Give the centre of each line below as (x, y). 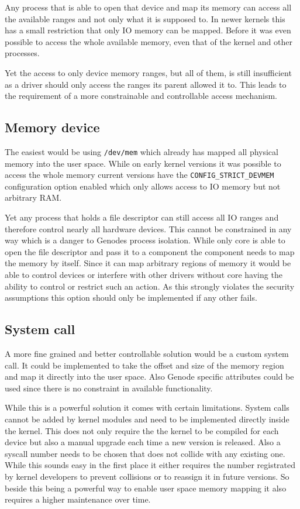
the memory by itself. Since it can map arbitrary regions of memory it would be (148, 263)
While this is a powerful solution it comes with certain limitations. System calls (147, 407)
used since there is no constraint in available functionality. (109, 388)
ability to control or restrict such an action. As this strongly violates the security (150, 286)
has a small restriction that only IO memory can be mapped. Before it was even (148, 30)
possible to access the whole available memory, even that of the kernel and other (149, 41)
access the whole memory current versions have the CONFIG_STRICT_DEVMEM (139, 175)
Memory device (52, 127)
